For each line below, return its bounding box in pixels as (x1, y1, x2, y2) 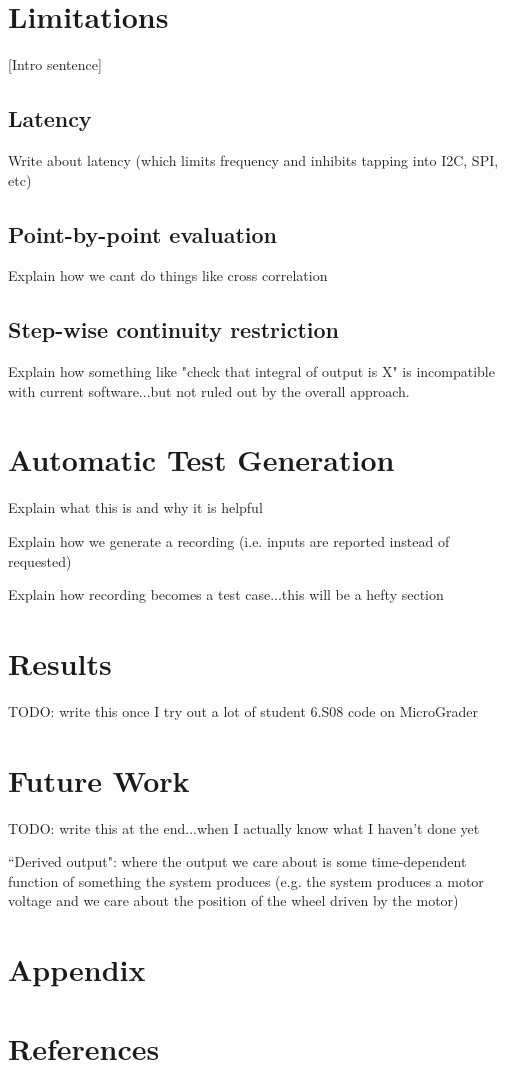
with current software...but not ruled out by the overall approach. (8, 380, 410, 401)
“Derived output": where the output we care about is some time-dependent (8, 851, 467, 872)
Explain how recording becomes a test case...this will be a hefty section (8, 584, 444, 605)
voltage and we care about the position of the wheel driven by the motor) (8, 890, 459, 911)
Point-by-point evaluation (8, 218, 278, 249)
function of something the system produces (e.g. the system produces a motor (8, 870, 484, 891)
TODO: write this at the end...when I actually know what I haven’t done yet (8, 817, 480, 838)
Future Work (8, 759, 190, 800)
